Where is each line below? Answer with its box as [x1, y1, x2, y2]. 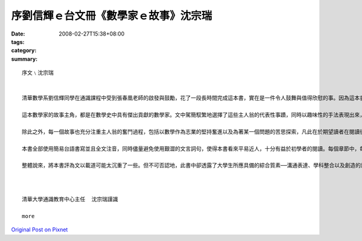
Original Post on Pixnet [11, 226, 68, 233]
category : [11, 47, 37, 54]
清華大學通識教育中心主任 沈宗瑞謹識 [22, 196, 118, 202]
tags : [11, 38, 25, 45]
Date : [11, 30, 25, 37]
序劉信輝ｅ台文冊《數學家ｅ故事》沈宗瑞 [11, 9, 212, 22]
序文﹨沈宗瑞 [22, 69, 54, 77]
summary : [11, 55, 38, 63]
